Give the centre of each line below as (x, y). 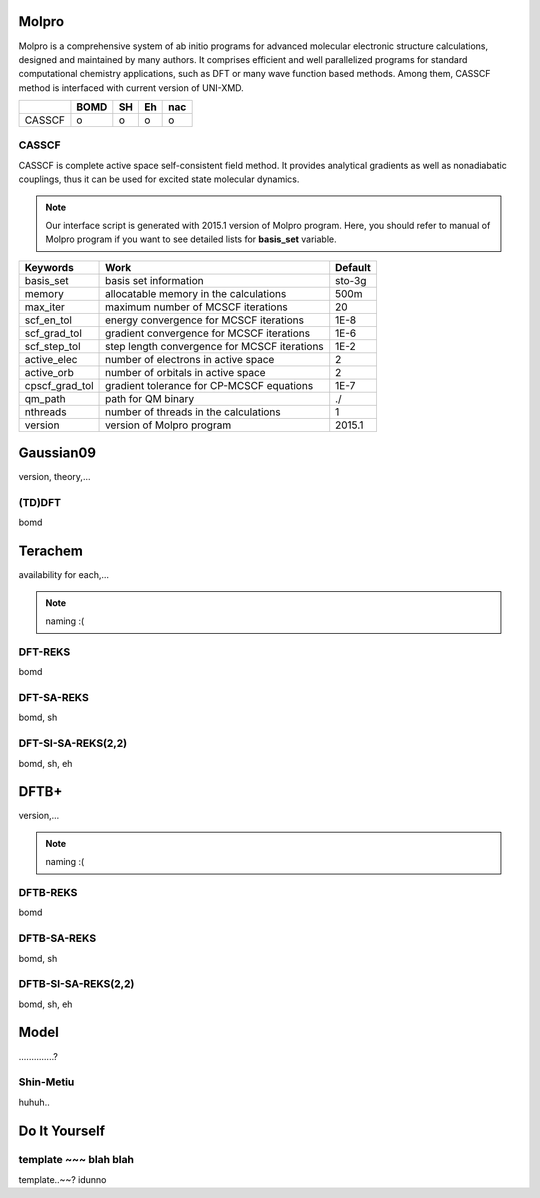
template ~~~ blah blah (76, 1160)
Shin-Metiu (46, 1082)
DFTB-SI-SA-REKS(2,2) (76, 984)
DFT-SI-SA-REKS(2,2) (73, 743)
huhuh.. (34, 1102)
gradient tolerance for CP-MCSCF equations (209, 385)
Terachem (51, 551)
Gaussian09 (57, 453)
